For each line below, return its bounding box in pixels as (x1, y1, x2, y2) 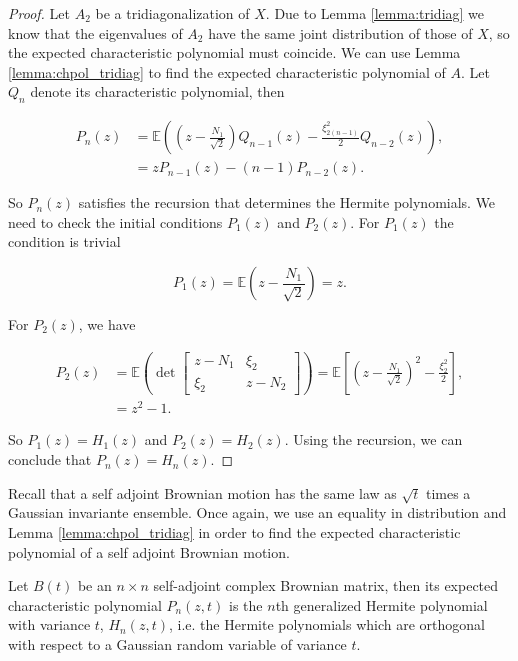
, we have (78, 314, 136, 335)
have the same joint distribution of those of (208, 22, 473, 43)
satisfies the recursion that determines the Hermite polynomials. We (78, 192, 496, 213)
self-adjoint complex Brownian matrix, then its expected (153, 575, 499, 596)
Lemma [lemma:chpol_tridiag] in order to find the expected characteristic (8, 522, 461, 543)
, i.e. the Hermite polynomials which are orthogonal (168, 614, 485, 635)
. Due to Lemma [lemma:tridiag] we (265, 3, 485, 23)
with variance (8, 614, 91, 635)
